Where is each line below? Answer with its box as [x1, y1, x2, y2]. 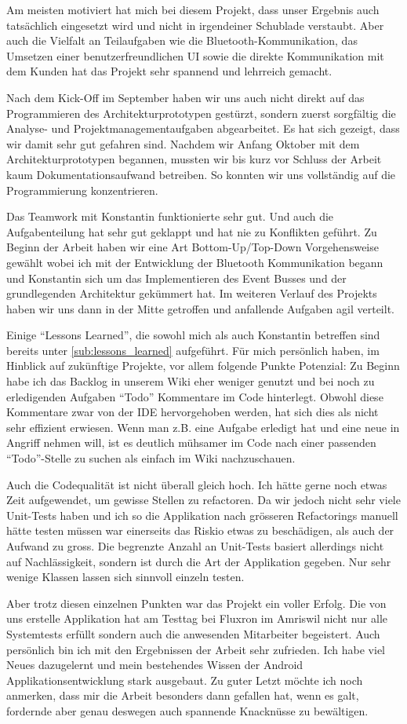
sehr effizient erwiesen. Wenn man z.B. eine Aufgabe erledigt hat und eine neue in [6, 419, 400, 435]
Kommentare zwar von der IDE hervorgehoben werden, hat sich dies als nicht [6, 404, 379, 420]
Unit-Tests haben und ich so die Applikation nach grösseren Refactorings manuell [6, 506, 398, 523]
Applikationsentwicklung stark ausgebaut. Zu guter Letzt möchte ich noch [6, 671, 363, 688]
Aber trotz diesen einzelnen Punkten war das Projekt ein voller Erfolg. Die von [6, 594, 387, 611]
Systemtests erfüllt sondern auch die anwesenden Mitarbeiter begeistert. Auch [6, 625, 380, 642]
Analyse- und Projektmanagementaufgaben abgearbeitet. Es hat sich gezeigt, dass [6, 120, 400, 137]
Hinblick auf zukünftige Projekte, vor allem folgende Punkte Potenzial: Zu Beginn [6, 357, 400, 374]
